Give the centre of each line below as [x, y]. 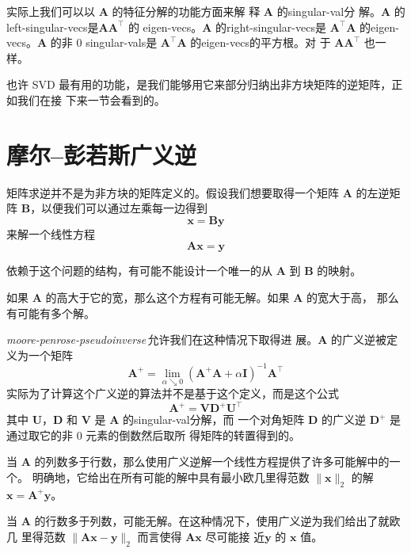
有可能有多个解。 [51, 313]
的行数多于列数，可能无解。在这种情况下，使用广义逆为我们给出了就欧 [217, 521]
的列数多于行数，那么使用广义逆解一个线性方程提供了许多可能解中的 [212, 461]
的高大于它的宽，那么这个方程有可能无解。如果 [167, 297]
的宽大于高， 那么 [353, 297]
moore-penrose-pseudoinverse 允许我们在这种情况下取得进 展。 [162, 339]
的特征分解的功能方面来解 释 [186, 11]
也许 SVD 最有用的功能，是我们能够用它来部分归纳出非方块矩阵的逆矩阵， [199, 84]
